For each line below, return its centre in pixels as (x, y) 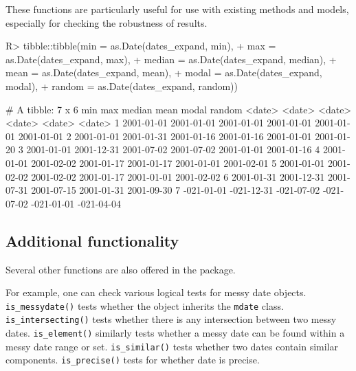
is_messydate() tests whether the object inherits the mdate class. (145, 305)
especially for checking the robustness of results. (107, 22)
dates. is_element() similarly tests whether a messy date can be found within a (175, 333)
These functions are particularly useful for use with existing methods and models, (177, 9)
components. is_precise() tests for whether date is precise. (133, 360)
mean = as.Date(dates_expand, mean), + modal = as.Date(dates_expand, (164, 72)
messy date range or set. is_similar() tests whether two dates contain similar (172, 346)
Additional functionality (92, 240)
